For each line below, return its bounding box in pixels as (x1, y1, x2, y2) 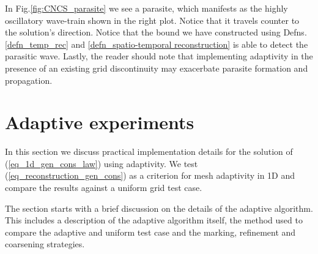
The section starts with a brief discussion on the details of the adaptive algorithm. (5, 201, 313, 214)
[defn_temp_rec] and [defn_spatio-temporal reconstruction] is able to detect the (5, 37, 308, 50)
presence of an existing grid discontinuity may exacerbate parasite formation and (5, 61, 308, 74)
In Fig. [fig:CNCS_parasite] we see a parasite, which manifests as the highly (5, 2, 288, 14)
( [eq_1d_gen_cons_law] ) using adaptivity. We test (5, 157, 198, 170)
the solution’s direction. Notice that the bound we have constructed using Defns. (5, 26, 307, 39)
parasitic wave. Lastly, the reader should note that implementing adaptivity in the (5, 50, 313, 62)
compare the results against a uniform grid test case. (5, 181, 202, 194)
